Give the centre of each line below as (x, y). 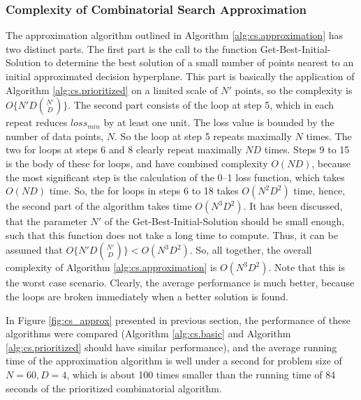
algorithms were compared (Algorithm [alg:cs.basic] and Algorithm (148, 333)
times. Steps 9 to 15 (307, 149)
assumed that (34, 250)
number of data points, (55, 136)
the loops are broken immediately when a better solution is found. (147, 296)
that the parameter (46, 221)
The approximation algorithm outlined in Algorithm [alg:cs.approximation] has (175, 35)
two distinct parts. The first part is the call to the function (132, 48)
